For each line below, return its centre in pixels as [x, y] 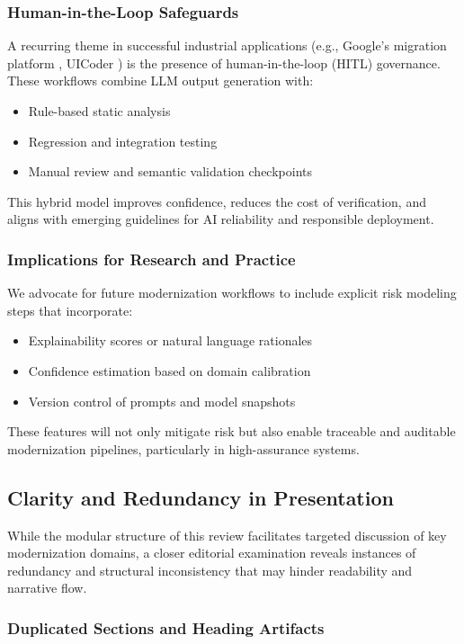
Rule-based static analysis [99, 111]
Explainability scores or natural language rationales [170, 340]
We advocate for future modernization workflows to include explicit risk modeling [232, 293]
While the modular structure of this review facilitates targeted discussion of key [227, 535]
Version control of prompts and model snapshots [162, 401]
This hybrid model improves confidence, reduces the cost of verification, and [217, 201]
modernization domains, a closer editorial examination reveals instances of [212, 553]
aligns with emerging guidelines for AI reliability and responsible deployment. [221, 219]
